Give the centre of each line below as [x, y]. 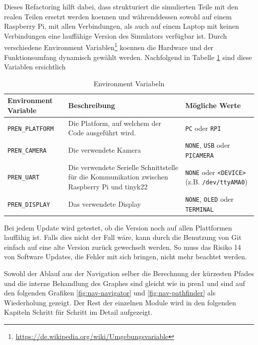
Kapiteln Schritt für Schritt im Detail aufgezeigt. [78, 312]
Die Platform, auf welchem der [115, 123]
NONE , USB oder [208, 145]
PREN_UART [24, 178]
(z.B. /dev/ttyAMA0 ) [216, 182]
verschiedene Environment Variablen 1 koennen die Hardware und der [109, 47]
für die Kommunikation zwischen [118, 177]
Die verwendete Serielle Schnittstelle [123, 167]
